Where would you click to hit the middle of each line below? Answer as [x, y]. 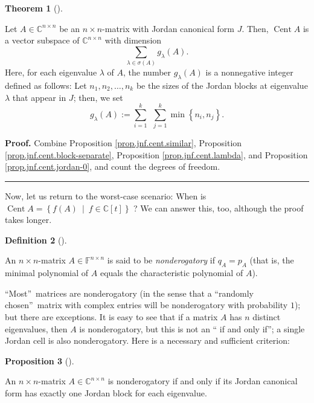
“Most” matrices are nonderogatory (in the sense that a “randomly [129, 293]
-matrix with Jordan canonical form [168, 28]
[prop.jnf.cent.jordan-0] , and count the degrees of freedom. [113, 166]
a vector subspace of [42, 40]
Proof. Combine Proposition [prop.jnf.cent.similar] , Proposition [123, 143]
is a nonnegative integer [249, 72]
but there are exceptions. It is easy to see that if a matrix [111, 316]
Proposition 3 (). [40, 360]
